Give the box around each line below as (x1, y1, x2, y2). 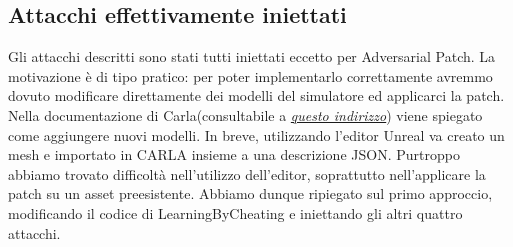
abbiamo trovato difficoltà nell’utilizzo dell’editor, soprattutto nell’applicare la (8, 163, 486, 184)
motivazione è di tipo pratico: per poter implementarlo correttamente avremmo (8, 65, 493, 86)
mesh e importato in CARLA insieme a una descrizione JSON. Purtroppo (8, 144, 460, 165)
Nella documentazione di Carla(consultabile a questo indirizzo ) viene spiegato (8, 104, 483, 125)
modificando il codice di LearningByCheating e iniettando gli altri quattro (8, 202, 463, 223)
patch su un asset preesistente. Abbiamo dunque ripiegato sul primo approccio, (8, 183, 493, 204)
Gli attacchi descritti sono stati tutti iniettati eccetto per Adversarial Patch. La (8, 46, 496, 67)
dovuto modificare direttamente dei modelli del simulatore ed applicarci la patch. (8, 85, 505, 106)
